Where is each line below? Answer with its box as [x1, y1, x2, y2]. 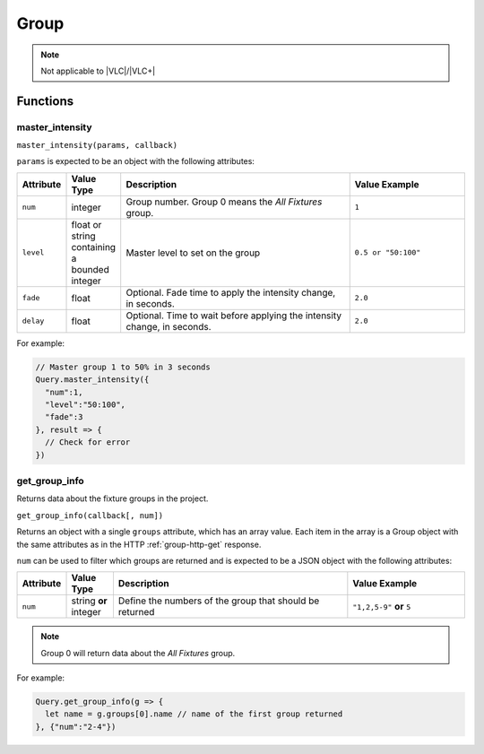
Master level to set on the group [125, 247, 261, 259]
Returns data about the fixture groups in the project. [16, 493, 209, 504]
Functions [16, 93, 74, 108]
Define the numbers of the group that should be [117, 594, 320, 607]
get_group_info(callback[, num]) [16, 510, 164, 520]
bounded [71, 263, 109, 275]
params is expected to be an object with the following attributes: [16, 156, 255, 167]
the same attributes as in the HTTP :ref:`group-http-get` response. [16, 539, 262, 550]
